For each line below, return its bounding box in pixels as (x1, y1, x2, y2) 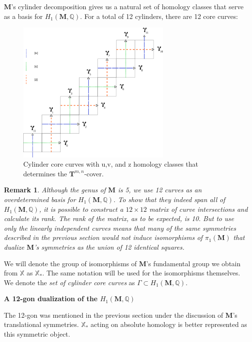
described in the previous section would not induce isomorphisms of (4, 232, 203, 242)
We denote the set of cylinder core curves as (4, 277, 135, 287)
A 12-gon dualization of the (4, 293, 98, 304)
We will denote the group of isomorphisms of (4, 258, 137, 268)
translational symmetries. (4, 319, 79, 329)
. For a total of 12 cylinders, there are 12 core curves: (80, 11, 238, 21)
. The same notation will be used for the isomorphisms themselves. (42, 268, 240, 278)
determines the (23, 168, 67, 178)
